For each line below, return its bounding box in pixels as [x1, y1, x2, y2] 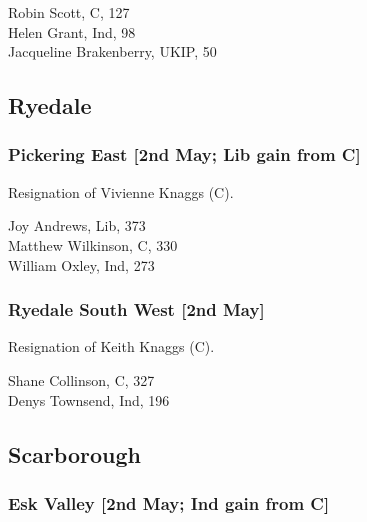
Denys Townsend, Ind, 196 [8, 389, 170, 410]
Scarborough [8, 438, 141, 469]
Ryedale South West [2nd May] [8, 297, 265, 322]
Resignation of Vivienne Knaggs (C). [8, 181, 234, 202]
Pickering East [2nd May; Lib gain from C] [8, 142, 361, 167]
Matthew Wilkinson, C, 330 [8, 234, 178, 255]
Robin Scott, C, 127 [8, 2, 130, 22]
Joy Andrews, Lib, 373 [8, 215, 146, 236]
